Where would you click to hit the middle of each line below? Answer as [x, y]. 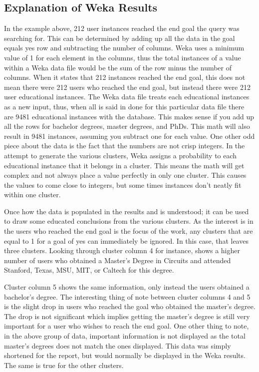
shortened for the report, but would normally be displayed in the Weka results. [125, 355]
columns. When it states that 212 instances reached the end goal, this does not [125, 77]
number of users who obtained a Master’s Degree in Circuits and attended [118, 260]
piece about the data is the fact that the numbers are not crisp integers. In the [125, 146]
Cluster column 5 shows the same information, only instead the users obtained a [127, 287]
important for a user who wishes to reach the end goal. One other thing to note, [127, 326]
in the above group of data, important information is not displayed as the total [125, 336]
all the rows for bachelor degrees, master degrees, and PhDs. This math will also [127, 126]
